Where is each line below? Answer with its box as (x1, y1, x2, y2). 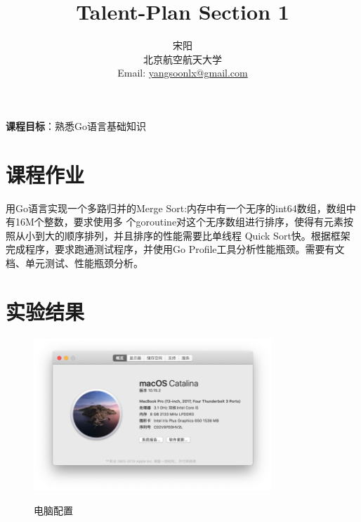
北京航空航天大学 (143, 51, 222, 66)
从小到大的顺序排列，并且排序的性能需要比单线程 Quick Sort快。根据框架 (15, 228, 350, 242)
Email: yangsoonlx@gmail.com (117, 65, 248, 80)
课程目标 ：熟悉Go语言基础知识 (6, 118, 146, 133)
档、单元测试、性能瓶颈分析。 (6, 256, 143, 270)
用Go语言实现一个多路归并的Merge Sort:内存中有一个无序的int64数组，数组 (6, 200, 346, 215)
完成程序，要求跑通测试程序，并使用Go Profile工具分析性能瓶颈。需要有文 (6, 242, 345, 256)
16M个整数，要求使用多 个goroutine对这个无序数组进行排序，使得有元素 (15, 214, 344, 229)
